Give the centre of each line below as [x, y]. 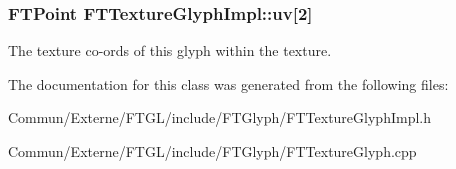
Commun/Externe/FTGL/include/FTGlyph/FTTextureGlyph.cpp [212, 151]
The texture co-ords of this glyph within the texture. [170, 50]
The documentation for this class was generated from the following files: [228, 83]
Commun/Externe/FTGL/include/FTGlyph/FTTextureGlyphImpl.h [219, 117]
